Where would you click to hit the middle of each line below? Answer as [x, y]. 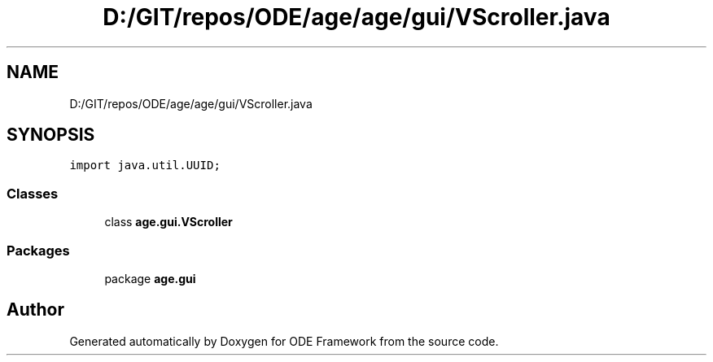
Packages [38, 250]
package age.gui [150, 278]
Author [35, 310]
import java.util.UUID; [145, 166]
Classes [33, 193]
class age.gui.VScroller [168, 222]
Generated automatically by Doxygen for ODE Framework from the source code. [284, 341]
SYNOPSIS [51, 135]
